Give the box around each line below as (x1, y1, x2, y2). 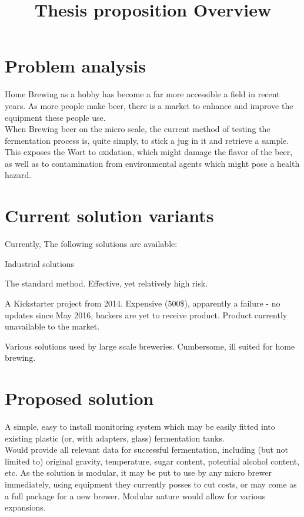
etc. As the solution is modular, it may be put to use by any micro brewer (5, 466, 272, 479)
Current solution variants (5, 203, 214, 228)
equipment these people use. (5, 111, 106, 123)
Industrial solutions (5, 257, 75, 269)
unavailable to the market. (5, 320, 100, 332)
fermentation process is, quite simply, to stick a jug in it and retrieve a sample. (5, 134, 289, 146)
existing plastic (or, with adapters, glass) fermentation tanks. (5, 432, 225, 444)
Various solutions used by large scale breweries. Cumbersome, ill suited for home (5, 340, 295, 352)
